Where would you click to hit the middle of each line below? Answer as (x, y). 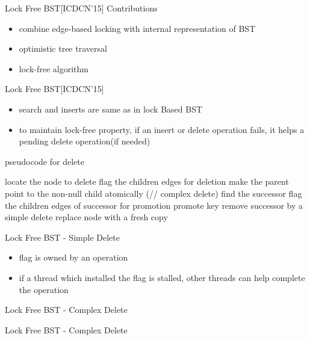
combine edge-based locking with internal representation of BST (137, 28)
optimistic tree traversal (63, 48)
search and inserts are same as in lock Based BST (111, 109)
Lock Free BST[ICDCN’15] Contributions (81, 8)
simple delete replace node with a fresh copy (86, 217)
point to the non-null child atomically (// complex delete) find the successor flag (153, 193)
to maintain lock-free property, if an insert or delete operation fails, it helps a (162, 129)
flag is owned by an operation (73, 257)
